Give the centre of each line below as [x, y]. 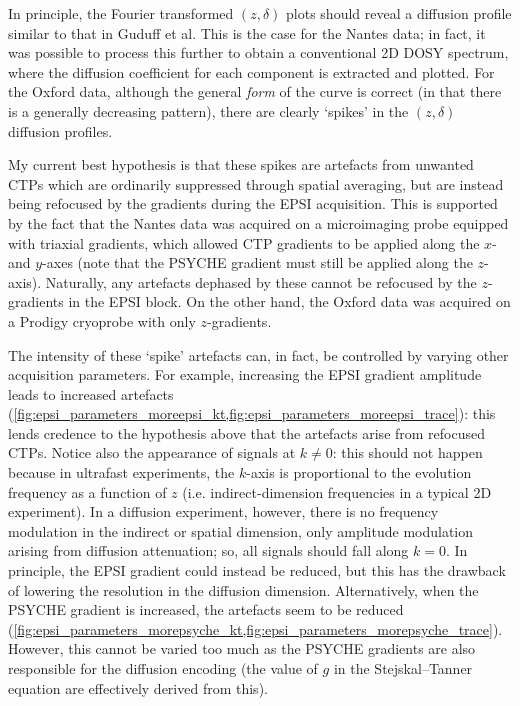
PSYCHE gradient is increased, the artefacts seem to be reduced [206, 609]
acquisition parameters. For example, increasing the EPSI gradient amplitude [245, 374]
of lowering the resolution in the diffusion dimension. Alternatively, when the [243, 589]
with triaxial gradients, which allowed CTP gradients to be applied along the [244, 242]
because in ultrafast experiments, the [121, 472]
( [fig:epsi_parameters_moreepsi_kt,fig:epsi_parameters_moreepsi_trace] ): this [252, 413]
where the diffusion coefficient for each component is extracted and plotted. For [251, 71]
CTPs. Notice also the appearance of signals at [152, 452]
